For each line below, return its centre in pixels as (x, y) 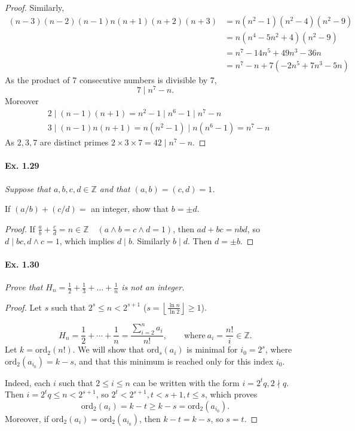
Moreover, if (27, 418)
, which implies (87, 240)
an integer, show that (130, 209)
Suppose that (28, 188)
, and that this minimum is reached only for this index (174, 361)
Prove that (24, 287)
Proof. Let (23, 307)
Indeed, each (28, 382)
